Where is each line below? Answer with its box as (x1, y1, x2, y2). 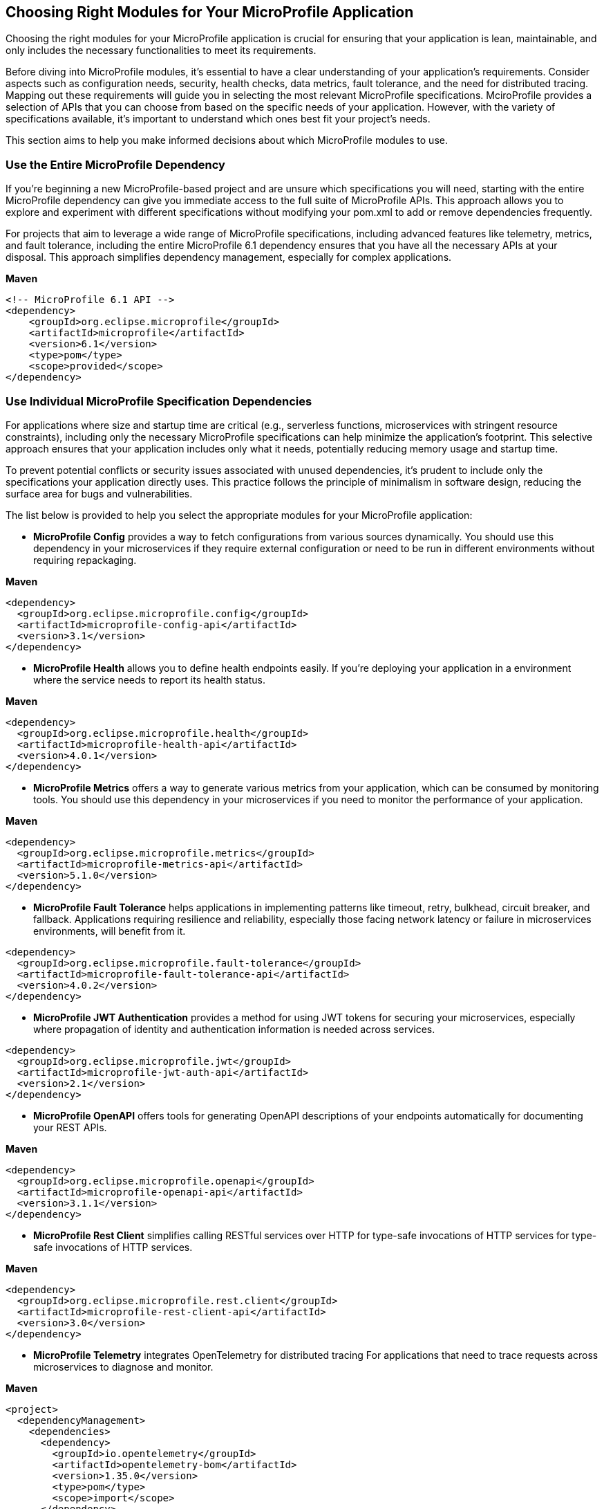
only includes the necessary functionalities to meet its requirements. (6, 44, 317, 57)
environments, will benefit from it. (33, 924, 186, 937)
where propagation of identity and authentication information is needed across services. (33, 1023, 435, 1035)
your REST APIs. (33, 1121, 107, 1133)
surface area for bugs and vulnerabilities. (6, 487, 193, 500)
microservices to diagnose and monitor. (33, 1360, 214, 1373)
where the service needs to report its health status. (33, 673, 266, 686)
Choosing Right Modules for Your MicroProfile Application (6, 3, 414, 21)
